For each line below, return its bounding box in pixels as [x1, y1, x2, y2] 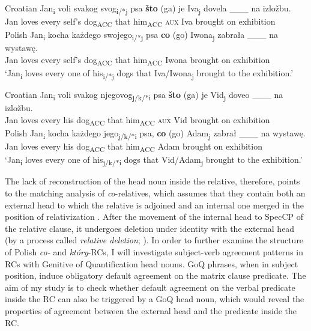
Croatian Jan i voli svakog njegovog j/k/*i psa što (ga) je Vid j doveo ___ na [5, 88, 283, 103]
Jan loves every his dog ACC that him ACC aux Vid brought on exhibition [5, 113, 270, 127]
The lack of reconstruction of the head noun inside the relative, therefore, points [5, 175, 300, 187]
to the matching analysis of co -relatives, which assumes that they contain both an [5, 187, 306, 199]
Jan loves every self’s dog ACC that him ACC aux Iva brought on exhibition [5, 15, 276, 29]
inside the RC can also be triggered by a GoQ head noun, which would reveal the [5, 293, 304, 305]
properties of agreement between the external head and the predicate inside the [5, 304, 297, 317]
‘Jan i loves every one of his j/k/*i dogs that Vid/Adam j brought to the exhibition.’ [5, 153, 303, 168]
